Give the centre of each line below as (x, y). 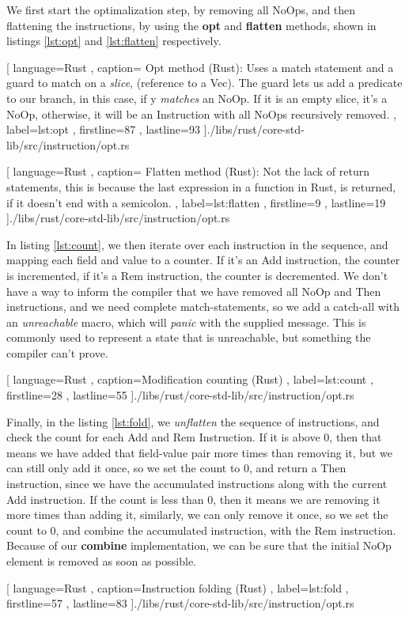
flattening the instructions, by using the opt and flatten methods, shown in (191, 25)
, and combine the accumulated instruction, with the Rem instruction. (226, 530)
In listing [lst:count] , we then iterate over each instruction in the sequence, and (197, 244)
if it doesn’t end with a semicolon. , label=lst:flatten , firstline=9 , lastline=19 (196, 202)
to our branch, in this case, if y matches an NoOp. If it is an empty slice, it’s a (197, 98)
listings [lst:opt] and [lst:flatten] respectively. (114, 41)
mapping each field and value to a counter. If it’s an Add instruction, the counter (203, 260)
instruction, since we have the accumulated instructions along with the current (197, 484)
